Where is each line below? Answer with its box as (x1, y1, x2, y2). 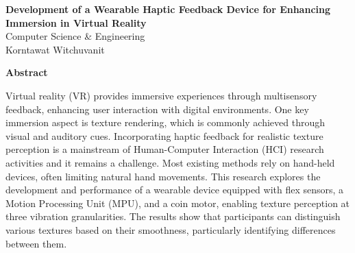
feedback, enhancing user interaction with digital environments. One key (5, 101, 309, 116)
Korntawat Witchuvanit (5, 42, 105, 56)
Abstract (5, 65, 48, 80)
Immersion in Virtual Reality (5, 15, 147, 29)
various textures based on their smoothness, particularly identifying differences (5, 222, 336, 237)
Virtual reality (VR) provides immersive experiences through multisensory (5, 88, 317, 102)
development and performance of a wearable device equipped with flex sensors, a (5, 182, 344, 197)
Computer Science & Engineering (5, 29, 145, 43)
